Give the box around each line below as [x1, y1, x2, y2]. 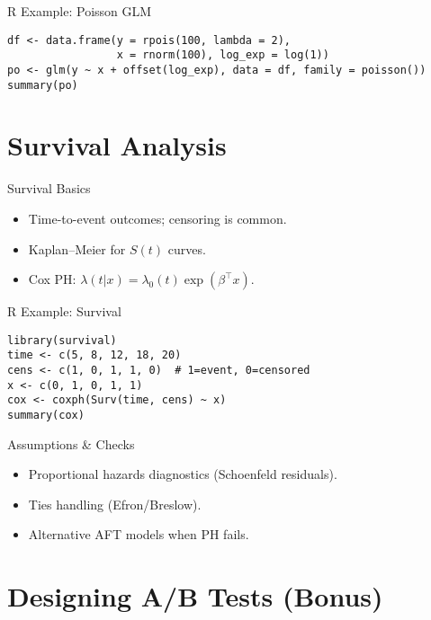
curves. [167, 239, 206, 258]
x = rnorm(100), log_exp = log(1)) [116, 49, 329, 62]
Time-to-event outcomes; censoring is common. [28, 208, 287, 227]
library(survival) [7, 333, 117, 347]
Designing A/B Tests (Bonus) [7, 578, 383, 615]
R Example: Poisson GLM [7, 2, 152, 20]
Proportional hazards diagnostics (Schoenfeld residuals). [28, 465, 337, 483]
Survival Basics [7, 179, 91, 198]
